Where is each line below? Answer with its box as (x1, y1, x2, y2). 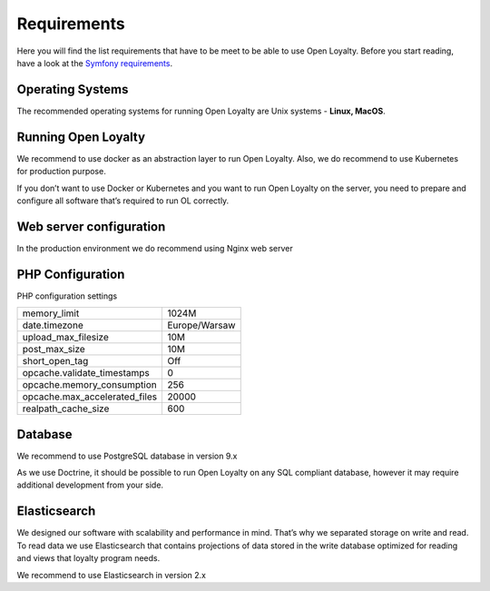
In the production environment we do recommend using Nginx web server (16, 242, 294, 253)
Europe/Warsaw (167, 319, 236, 331)
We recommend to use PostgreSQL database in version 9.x (16, 450, 238, 461)
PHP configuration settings (16, 291, 118, 301)
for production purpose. (16, 166, 106, 177)
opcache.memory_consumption (22, 379, 158, 391)
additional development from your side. (16, 479, 163, 490)
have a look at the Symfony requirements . (16, 57, 172, 68)
